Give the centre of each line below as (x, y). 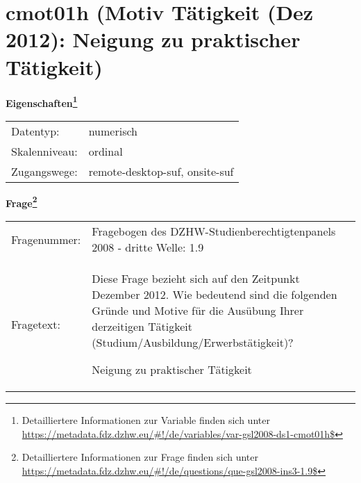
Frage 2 (22, 202)
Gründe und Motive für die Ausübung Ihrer (198, 310)
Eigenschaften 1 (42, 101)
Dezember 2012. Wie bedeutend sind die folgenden (215, 294)
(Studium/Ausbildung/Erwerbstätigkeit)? (193, 342)
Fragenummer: (46, 239)
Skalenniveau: (44, 151)
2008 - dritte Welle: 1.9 (148, 247)
